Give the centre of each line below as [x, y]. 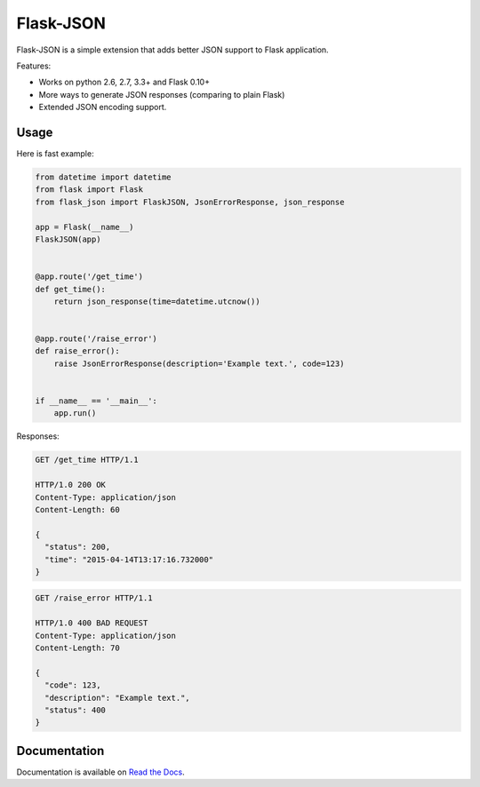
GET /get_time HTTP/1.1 [87, 460]
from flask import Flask [89, 190]
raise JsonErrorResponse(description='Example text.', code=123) [199, 363]
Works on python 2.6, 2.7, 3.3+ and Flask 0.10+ [124, 82]
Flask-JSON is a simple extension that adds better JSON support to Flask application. [172, 50]
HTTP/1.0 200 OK [71, 485]
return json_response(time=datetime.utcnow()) [157, 301]
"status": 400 [76, 710]
